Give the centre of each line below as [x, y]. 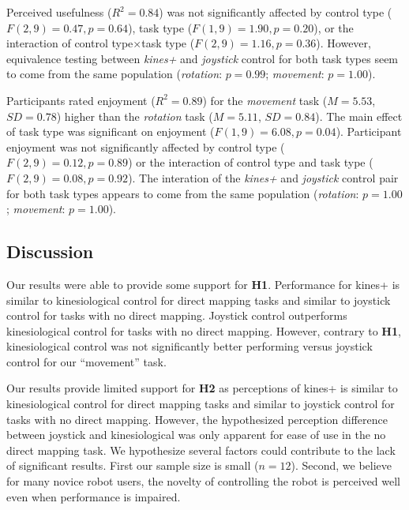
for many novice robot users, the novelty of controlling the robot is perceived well [204, 481]
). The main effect [359, 116]
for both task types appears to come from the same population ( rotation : [183, 193]
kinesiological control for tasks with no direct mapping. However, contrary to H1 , [204, 330]
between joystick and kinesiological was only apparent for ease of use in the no [196, 435]
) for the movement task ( [265, 100]
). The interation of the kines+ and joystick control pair [263, 177]
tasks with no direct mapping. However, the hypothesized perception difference [197, 419]
